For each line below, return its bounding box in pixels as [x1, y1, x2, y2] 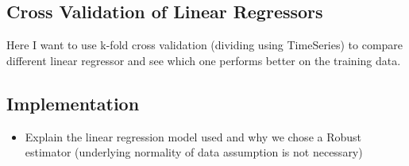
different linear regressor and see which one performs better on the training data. [6, 52, 401, 68]
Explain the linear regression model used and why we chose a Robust [25, 128, 362, 145]
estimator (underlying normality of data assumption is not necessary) [25, 144, 363, 160]
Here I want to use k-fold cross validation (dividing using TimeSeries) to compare [6, 37, 403, 53]
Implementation [6, 91, 140, 115]
